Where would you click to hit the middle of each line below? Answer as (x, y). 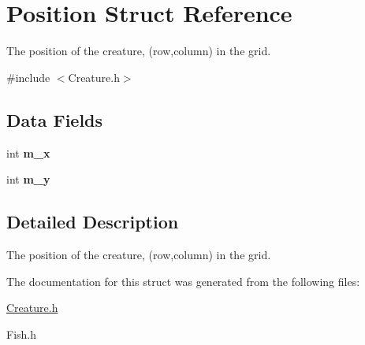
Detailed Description (93, 222)
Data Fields (55, 119)
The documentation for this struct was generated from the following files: (183, 281)
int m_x (28, 152)
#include (28, 77)
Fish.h (22, 334)
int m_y (28, 179)
